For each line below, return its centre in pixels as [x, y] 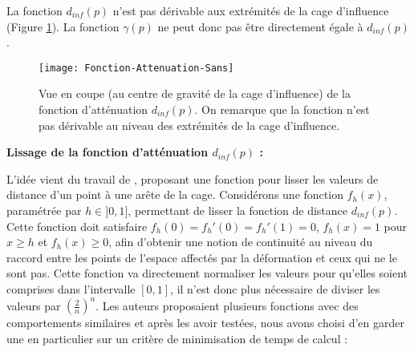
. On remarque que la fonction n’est [282, 109]
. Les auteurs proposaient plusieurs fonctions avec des [227, 305]
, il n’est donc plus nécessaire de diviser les [275, 288]
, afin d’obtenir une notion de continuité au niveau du [241, 242]
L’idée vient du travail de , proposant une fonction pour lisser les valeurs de [193, 178]
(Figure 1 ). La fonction [63, 26]
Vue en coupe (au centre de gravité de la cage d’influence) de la [195, 93]
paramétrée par [44, 210]
